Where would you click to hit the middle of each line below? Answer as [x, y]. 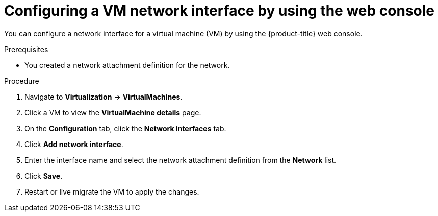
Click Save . [44, 176]
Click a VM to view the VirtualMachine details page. [113, 112]
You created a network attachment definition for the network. [127, 65]
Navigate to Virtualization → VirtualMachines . [104, 97]
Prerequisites [26, 49]
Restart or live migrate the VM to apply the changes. [112, 191]
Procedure [22, 81]
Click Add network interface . [74, 144]
